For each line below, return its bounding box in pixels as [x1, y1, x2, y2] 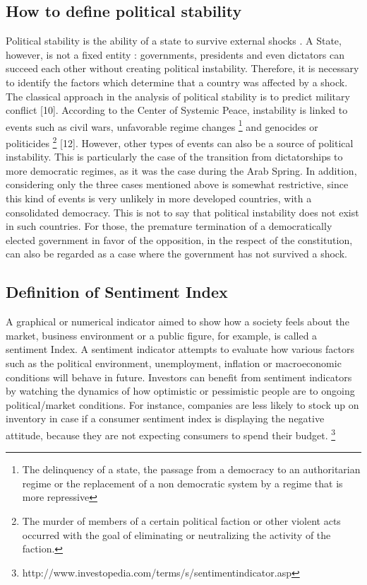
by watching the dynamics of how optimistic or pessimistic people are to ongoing [6, 383, 355, 398]
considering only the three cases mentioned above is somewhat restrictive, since [6, 177, 349, 192]
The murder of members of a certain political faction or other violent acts [22, 514, 341, 528]
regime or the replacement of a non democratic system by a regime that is [22, 475, 343, 490]
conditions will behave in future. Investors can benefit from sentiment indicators [6, 369, 352, 384]
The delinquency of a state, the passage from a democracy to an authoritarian [22, 462, 361, 477]
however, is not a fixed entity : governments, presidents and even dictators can [6, 47, 345, 62]
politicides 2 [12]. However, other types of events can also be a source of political [6, 134, 354, 150]
